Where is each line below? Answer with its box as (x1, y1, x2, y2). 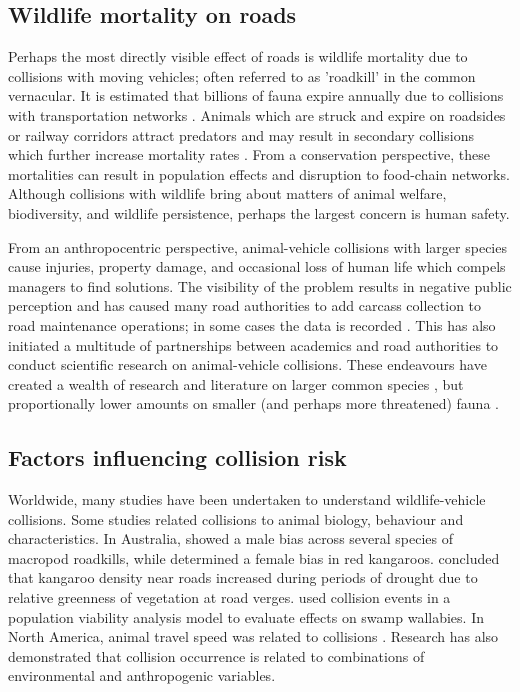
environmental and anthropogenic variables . (8, 665, 276, 686)
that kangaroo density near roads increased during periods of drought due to (8, 567, 478, 588)
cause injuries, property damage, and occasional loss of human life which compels (8, 256, 506, 277)
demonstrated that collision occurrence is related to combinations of (8, 645, 425, 666)
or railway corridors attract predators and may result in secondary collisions (8, 124, 474, 145)
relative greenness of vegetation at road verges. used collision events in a (8, 587, 451, 608)
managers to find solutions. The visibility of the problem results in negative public (8, 275, 512, 296)
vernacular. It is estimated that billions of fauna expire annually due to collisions (8, 85, 504, 106)
